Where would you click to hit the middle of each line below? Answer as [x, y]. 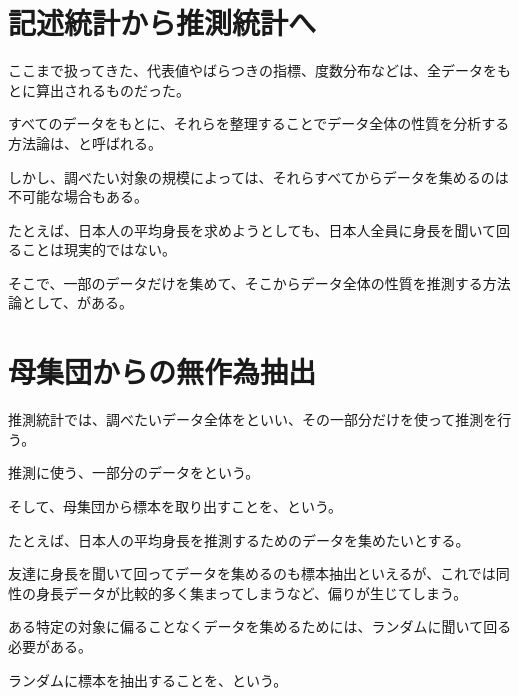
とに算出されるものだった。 [99, 89]
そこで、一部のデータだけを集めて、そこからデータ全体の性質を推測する [245, 282]
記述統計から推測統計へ [162, 22]
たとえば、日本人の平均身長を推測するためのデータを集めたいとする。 [239, 539]
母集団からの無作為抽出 [162, 371]
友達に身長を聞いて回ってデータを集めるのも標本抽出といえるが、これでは [252, 573]
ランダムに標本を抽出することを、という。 [148, 679]
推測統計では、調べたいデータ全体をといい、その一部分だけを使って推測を [253, 419]
